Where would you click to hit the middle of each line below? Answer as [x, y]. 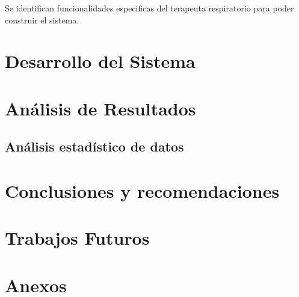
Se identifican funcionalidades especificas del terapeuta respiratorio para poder [149, 8]
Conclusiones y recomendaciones [142, 190]
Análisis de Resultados [100, 108]
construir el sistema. [42, 20]
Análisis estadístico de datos [94, 146]
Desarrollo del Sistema [100, 61]
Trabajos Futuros [77, 238]
